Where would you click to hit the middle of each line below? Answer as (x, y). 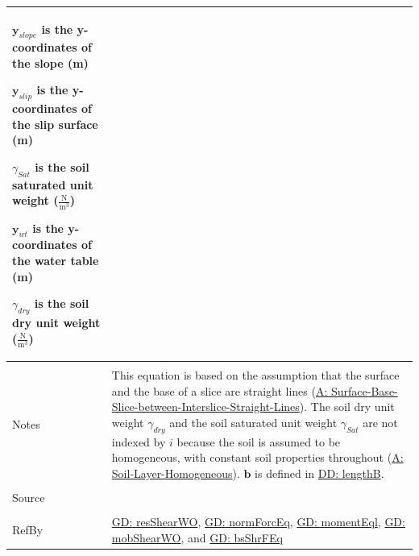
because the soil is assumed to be (259, 441)
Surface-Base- (365, 390)
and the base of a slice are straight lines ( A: (220, 390)
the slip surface (55, 124)
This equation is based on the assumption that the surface (255, 375)
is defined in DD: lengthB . (319, 473)
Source (29, 498)
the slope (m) (50, 62)
